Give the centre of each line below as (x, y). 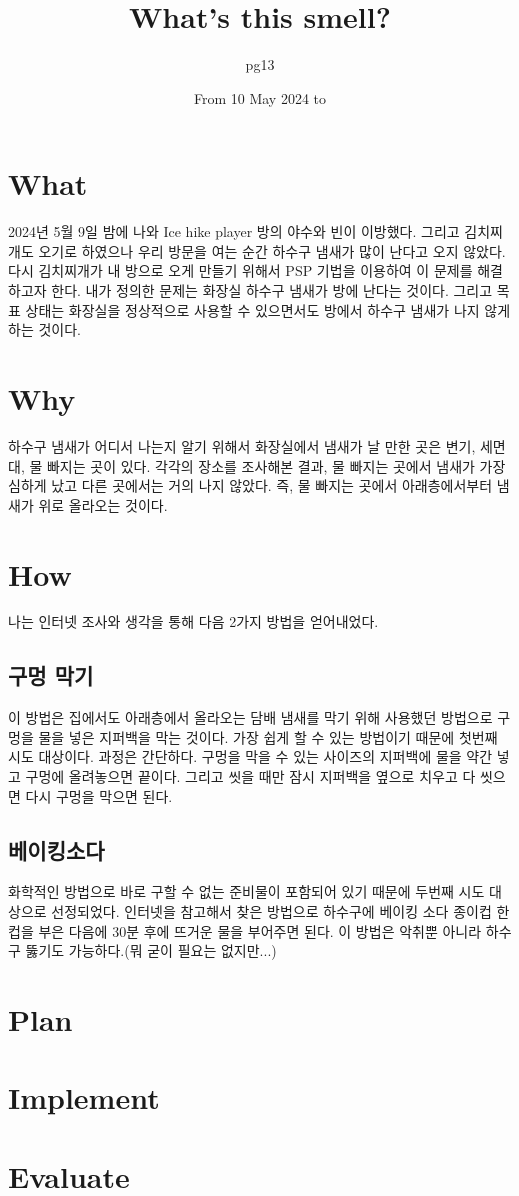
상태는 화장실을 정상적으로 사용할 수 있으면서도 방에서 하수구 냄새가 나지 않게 (268, 309)
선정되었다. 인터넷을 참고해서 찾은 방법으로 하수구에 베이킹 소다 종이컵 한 (280, 911)
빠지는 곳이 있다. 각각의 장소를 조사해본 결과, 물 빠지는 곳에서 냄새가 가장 (276, 465)
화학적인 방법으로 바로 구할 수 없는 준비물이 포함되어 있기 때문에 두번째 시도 (246, 891)
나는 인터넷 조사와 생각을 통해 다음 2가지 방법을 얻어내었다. (193, 621)
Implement (84, 1097)
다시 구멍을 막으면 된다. (99, 795)
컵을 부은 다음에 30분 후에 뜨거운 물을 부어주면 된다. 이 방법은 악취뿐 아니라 (245, 930)
